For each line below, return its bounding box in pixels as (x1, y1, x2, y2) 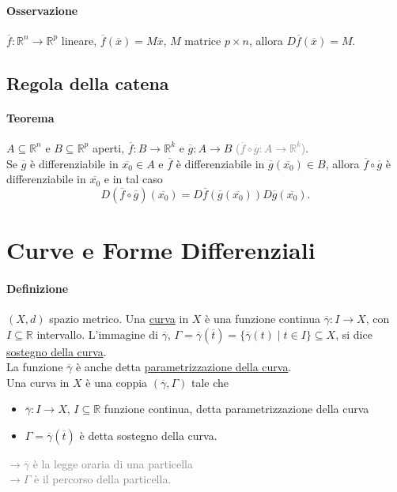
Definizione (6, 280, 69, 296)
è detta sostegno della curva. (79, 426, 217, 443)
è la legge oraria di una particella (32, 455, 194, 471)
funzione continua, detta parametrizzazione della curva (104, 400, 369, 417)
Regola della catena (6, 70, 169, 95)
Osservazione (6, 2, 78, 18)
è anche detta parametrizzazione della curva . (75, 359, 292, 375)
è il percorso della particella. (34, 471, 172, 487)
